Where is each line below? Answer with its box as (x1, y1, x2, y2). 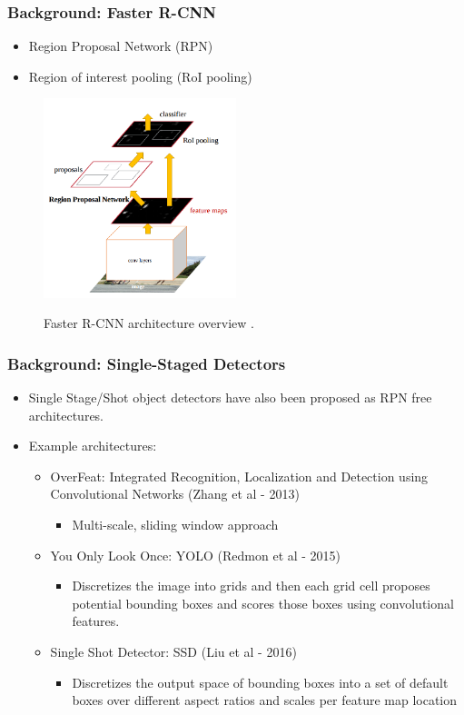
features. (72, 611, 120, 631)
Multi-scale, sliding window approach (72, 514, 279, 533)
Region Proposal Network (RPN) (28, 36, 213, 55)
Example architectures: (28, 436, 157, 455)
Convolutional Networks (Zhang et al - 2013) (50, 484, 300, 503)
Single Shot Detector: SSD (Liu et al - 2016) (50, 641, 297, 660)
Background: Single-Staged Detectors (7, 352, 286, 374)
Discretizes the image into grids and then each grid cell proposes (72, 576, 430, 595)
